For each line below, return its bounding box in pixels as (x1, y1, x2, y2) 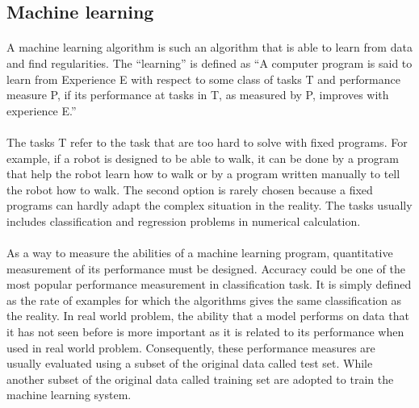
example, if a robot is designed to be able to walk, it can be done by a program (6, 149, 399, 166)
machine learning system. (6, 386, 132, 403)
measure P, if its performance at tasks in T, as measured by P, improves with (6, 86, 389, 103)
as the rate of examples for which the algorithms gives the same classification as (6, 291, 402, 308)
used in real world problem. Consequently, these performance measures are (6, 339, 375, 356)
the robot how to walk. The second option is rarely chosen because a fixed (6, 181, 373, 198)
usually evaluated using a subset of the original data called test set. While (6, 355, 373, 372)
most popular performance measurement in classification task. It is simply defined (6, 276, 412, 293)
